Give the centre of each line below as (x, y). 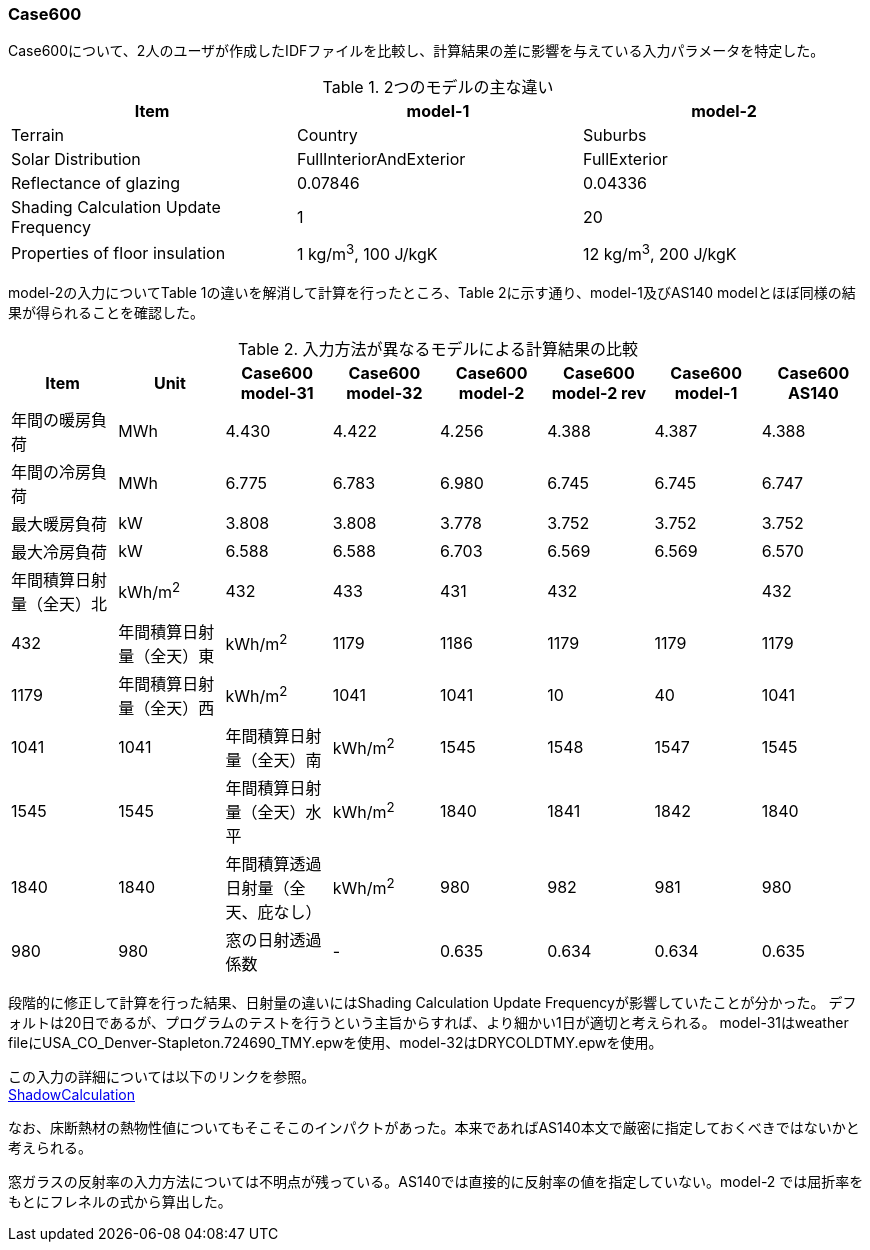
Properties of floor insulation (118, 253)
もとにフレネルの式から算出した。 (120, 1201)
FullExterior (625, 159)
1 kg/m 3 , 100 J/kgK (367, 253)
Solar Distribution (76, 159)
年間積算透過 (273, 863)
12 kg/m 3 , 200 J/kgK (659, 253)
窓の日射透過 (273, 939)
